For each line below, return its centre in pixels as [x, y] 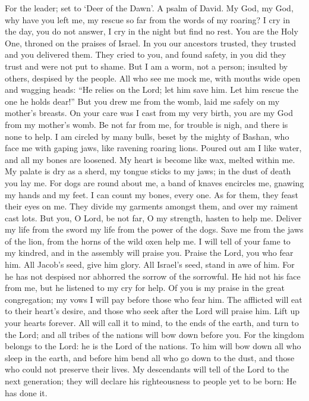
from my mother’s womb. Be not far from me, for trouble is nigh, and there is [146, 124]
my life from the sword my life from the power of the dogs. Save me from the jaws [154, 229]
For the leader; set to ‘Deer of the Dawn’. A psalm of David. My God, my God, [149, 8]
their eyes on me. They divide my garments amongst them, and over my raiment [152, 206]
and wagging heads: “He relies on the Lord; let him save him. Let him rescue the [152, 90]
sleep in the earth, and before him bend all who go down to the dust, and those [150, 357]
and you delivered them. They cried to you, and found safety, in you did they [146, 54]
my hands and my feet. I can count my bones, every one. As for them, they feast [152, 194]
